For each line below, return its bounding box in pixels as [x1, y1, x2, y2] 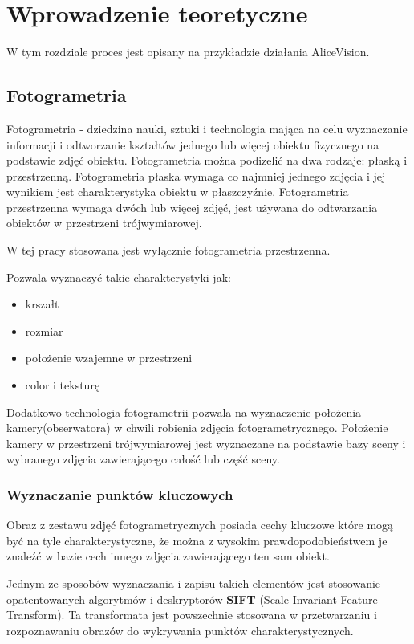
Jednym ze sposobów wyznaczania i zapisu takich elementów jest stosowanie [6, 575, 381, 592]
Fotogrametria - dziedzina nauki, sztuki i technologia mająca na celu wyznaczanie [6, 120, 408, 137]
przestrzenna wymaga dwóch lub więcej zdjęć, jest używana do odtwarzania [6, 198, 378, 215]
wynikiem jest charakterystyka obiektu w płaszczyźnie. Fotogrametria [6, 183, 349, 200]
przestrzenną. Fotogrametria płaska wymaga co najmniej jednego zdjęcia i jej [6, 167, 386, 184]
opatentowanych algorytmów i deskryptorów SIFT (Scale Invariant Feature [6, 590, 378, 607]
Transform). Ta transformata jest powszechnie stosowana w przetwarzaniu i [6, 606, 377, 623]
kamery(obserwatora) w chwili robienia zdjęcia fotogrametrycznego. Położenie [6, 419, 388, 436]
